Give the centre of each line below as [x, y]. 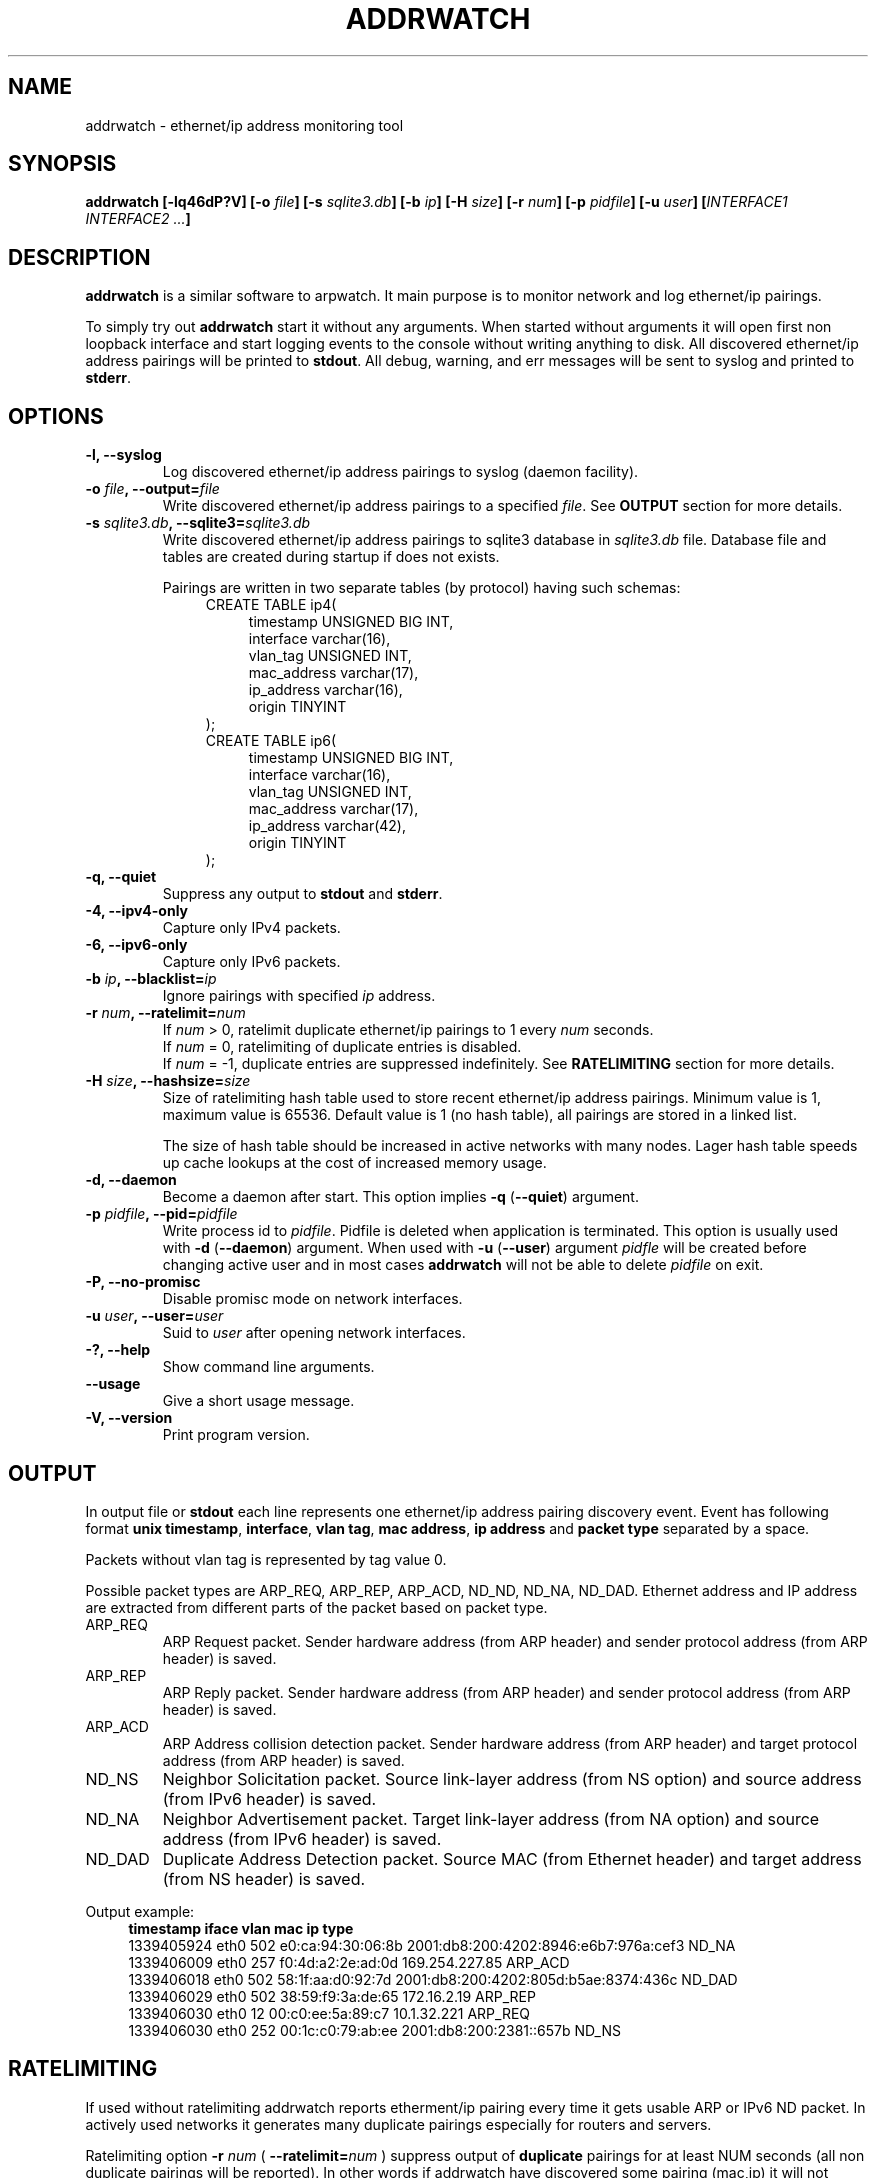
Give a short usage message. [258, 1401]
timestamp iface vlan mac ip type [241, 1928]
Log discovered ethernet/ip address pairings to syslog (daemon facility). [400, 472]
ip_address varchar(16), [325, 690]
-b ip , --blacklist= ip [151, 979]
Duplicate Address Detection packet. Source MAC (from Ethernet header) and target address [512, 1858]
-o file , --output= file [152, 489]
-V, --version [129, 1418]
